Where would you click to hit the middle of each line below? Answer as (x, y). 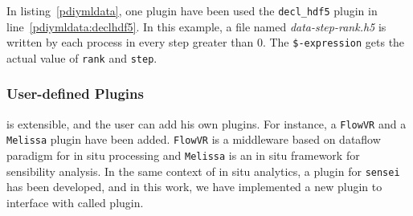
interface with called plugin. (75, 202)
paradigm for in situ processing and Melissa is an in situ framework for (183, 155)
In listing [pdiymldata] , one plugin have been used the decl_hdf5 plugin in (192, 10)
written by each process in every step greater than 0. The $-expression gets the (206, 42)
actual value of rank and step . (82, 57)
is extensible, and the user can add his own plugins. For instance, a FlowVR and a (206, 123)
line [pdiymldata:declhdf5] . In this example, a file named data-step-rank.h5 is (196, 26)
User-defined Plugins (75, 94)
